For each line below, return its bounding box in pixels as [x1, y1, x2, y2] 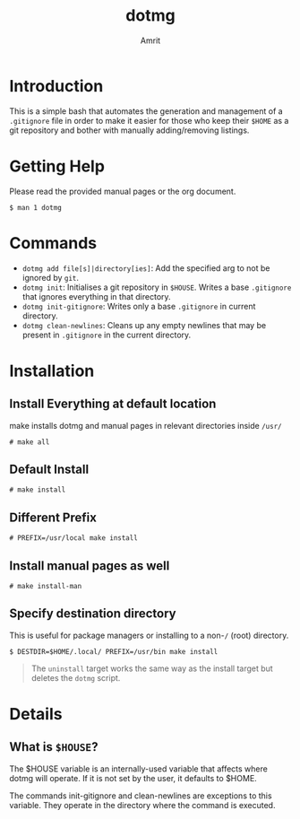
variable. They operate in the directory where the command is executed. [9, 799, 276, 810]
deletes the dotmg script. [30, 672, 121, 683]
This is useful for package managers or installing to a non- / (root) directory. [9, 630, 289, 640]
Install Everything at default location [9, 396, 217, 412]
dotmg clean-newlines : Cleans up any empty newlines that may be [21, 319, 267, 330]
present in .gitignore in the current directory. [21, 329, 192, 340]
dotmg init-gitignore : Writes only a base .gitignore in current [21, 301, 256, 311]
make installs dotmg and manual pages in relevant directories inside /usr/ [9, 420, 282, 431]
